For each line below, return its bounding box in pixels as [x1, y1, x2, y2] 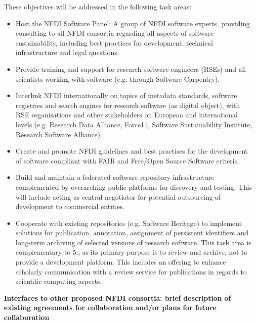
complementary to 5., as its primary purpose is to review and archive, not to [15, 247, 248, 257]
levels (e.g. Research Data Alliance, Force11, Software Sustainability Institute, [15, 119, 252, 129]
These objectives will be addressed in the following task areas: [4, 1, 192, 11]
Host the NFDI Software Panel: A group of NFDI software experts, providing [15, 18, 250, 28]
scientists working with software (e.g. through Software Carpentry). [15, 73, 220, 84]
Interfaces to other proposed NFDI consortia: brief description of [4, 292, 231, 303]
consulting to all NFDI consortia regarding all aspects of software [15, 28, 214, 38]
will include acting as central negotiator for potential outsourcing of [15, 191, 221, 202]
